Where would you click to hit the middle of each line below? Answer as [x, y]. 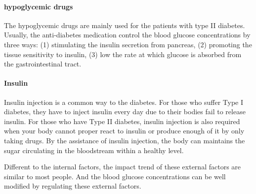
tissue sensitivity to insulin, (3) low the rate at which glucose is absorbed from [123, 54]
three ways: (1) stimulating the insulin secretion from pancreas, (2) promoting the [128, 44]
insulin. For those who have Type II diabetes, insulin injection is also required [122, 121]
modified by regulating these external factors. [73, 186]
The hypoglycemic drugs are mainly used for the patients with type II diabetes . [125, 25]
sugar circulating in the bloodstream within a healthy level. [94, 150]
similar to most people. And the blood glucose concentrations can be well [115, 176]
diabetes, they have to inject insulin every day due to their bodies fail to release [125, 112]
